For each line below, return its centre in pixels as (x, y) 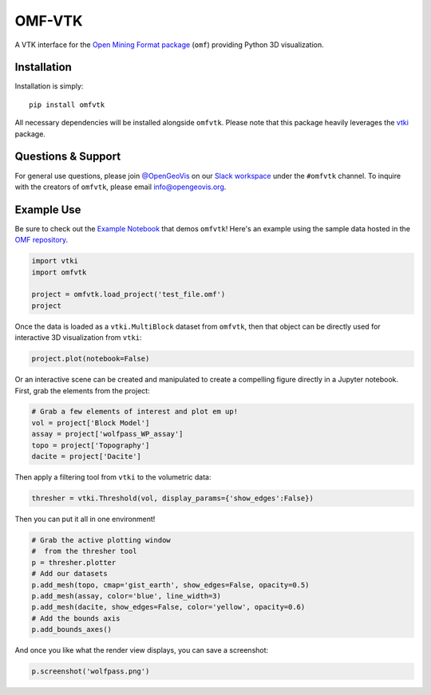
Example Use (48, 209)
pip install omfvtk (67, 105)
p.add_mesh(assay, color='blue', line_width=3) (126, 596)
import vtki (55, 261)
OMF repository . (42, 240)
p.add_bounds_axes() (71, 630)
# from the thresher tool (84, 551)
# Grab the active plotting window (101, 540)
